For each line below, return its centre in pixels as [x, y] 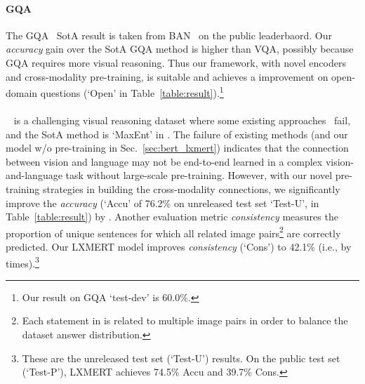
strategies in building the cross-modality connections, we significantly [191, 188]
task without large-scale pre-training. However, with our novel [199, 175]
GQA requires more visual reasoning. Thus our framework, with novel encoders [176, 62]
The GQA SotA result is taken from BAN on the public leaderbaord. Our [169, 35]
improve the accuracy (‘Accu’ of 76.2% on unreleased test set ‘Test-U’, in [162, 203]
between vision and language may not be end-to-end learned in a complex [164, 161]
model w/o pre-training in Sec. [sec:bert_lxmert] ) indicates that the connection [177, 148]
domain [22, 92]
